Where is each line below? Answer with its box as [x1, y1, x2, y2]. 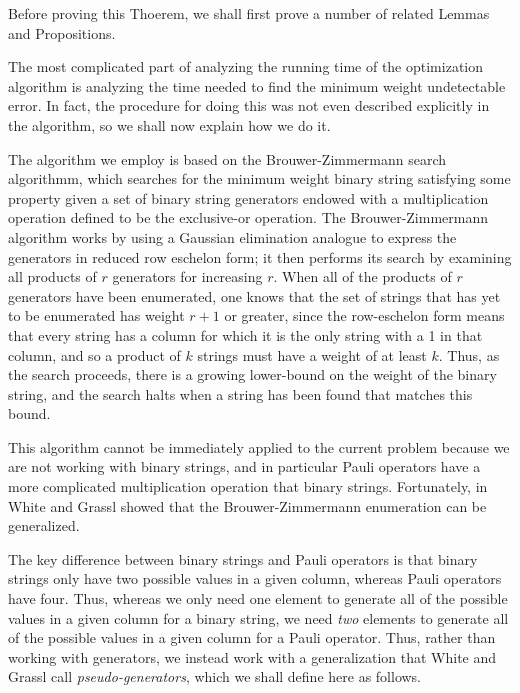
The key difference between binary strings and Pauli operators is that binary [8, 548, 478, 569]
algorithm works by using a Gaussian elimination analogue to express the [8, 226, 457, 247]
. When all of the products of [273, 266, 452, 287]
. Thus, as [438, 344, 500, 365]
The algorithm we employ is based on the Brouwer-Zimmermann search [8, 148, 447, 169]
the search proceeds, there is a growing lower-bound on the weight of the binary [8, 364, 497, 385]
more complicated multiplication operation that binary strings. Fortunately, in [8, 476, 488, 497]
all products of [8, 266, 97, 287]
